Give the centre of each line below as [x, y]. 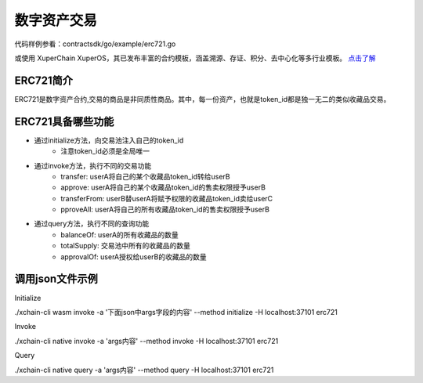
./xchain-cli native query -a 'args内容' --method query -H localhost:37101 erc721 [144, 370]
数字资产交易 [56, 20]
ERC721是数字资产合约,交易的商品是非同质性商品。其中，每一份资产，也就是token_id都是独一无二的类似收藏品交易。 [202, 99]
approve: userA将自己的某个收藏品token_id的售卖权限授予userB [163, 187]
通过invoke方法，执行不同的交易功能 [93, 165]
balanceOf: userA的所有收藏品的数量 [120, 234]
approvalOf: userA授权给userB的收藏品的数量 [134, 257]
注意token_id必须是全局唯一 [105, 151]
